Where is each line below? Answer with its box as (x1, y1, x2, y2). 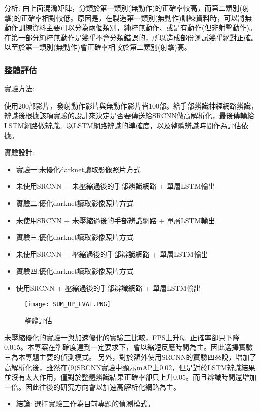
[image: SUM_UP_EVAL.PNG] (24, 300, 111, 308)
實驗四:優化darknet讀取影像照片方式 (16, 266, 134, 276)
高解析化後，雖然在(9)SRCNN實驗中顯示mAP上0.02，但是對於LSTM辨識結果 (4, 362, 255, 372)
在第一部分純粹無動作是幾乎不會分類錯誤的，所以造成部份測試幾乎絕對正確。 (4, 32, 258, 42)
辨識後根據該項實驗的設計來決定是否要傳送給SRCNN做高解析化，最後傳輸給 (4, 110, 254, 121)
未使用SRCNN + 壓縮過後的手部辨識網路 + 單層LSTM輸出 (16, 248, 208, 259)
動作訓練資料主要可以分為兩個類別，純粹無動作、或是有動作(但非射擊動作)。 (4, 22, 256, 33)
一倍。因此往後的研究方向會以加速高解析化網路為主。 (4, 381, 180, 392)
